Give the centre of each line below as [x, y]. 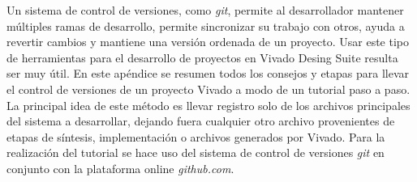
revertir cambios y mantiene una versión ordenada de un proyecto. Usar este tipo [208, 42]
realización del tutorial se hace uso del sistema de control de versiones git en [196, 152]
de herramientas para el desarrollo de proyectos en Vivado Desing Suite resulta [202, 57]
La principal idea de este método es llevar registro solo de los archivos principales [208, 105]
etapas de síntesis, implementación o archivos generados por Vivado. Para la [196, 136]
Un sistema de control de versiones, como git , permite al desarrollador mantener [205, 10]
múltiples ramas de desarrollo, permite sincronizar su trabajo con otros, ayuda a [206, 25]
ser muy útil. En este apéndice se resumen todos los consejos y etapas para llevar [208, 73]
